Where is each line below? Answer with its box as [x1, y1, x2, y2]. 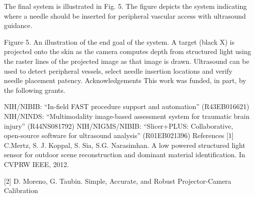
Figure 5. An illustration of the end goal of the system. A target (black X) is [4, 36, 235, 47]
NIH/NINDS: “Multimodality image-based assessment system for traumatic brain [4, 111, 250, 121]
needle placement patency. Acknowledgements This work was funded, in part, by [4, 75, 247, 85]
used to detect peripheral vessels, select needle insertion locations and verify [4, 65, 232, 76]
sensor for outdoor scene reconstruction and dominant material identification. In [4, 149, 245, 160]
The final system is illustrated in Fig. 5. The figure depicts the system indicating [4, 1, 247, 11]
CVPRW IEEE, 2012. [4, 159, 69, 169]
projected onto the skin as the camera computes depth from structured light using [4, 46, 252, 56]
